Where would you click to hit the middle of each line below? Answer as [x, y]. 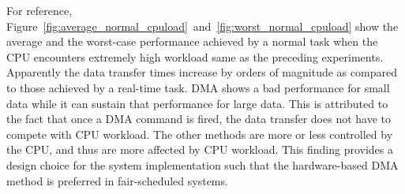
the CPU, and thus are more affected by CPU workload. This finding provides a [200, 149]
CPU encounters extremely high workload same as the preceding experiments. [195, 56]
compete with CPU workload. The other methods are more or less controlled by [200, 134]
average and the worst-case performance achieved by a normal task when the [192, 41]
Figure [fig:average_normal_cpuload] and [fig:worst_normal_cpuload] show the [202, 26]
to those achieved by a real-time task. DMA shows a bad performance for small [198, 87]
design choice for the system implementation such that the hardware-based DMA [202, 164]
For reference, [39, 10]
